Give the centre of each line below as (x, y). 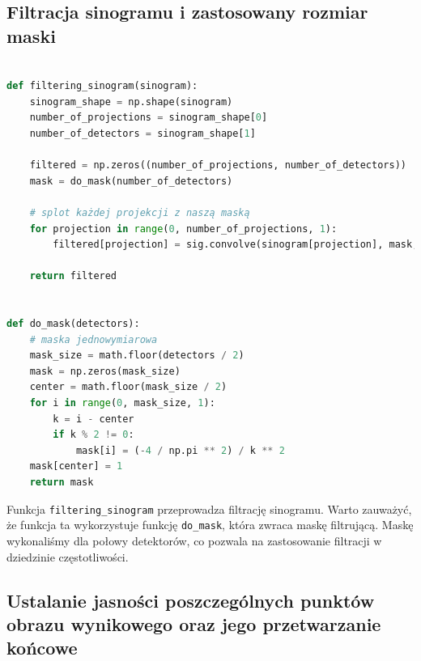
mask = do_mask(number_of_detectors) (131, 181)
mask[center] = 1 (76, 466)
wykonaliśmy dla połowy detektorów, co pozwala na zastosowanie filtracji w (194, 540)
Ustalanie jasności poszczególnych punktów (191, 600)
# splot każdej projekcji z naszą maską (140, 212)
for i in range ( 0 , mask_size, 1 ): (122, 403)
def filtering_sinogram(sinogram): (102, 86)
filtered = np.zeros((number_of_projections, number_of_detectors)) (218, 165)
